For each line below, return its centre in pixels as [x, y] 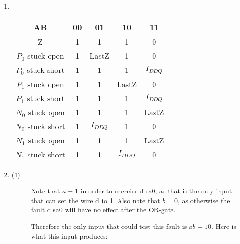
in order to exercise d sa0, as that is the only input [156, 191]
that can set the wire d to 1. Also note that [95, 200]
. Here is [223, 226]
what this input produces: [69, 235]
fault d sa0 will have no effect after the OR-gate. [103, 210]
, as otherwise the [204, 200]
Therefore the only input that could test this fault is [109, 226]
